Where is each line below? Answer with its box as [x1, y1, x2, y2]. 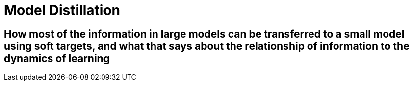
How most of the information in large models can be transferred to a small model [4, 27, 405, 40]
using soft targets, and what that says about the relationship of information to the [4, 40, 410, 52]
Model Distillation [4, 2, 121, 19]
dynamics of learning [4, 52, 110, 64]
